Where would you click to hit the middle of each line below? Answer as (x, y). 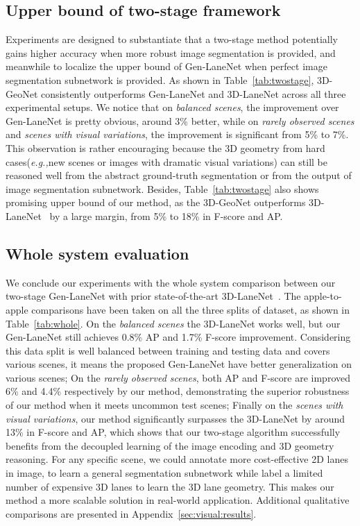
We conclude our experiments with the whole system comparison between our (171, 282)
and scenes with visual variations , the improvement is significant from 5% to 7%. (177, 134)
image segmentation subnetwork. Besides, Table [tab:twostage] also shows (162, 188)
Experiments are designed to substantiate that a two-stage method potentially (172, 39)
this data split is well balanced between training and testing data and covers (168, 350)
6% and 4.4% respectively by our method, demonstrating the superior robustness (178, 391)
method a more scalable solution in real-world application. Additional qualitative (178, 500)
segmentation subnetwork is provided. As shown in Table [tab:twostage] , (160, 79)
